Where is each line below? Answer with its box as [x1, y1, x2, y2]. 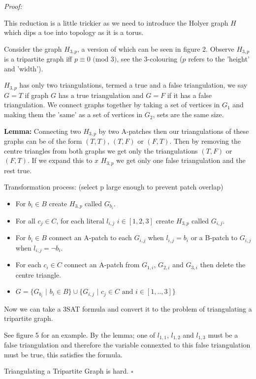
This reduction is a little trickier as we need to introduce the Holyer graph [4, 17, 228, 28]
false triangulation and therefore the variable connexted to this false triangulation [4, 340, 251, 350]
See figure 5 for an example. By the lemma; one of [4, 329, 156, 340]
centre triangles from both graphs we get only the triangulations [4, 145, 198, 156]
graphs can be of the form [4, 136, 82, 146]
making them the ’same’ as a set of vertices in [4, 109, 143, 120]
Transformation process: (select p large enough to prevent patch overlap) [4, 182, 224, 192]
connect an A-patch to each [49, 232, 132, 243]
